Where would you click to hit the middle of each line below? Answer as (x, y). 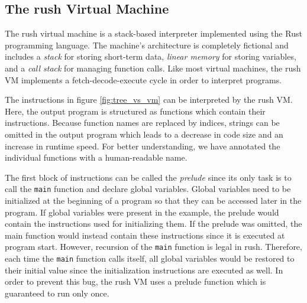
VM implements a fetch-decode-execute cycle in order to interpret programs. (143, 79)
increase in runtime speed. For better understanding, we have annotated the (143, 146)
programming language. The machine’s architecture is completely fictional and (147, 45)
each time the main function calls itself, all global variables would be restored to (150, 258)
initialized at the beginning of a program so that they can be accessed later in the (153, 200)
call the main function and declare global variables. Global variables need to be (148, 189)
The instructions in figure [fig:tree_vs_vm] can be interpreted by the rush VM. (149, 100)
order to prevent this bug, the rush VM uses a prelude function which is (135, 281)
